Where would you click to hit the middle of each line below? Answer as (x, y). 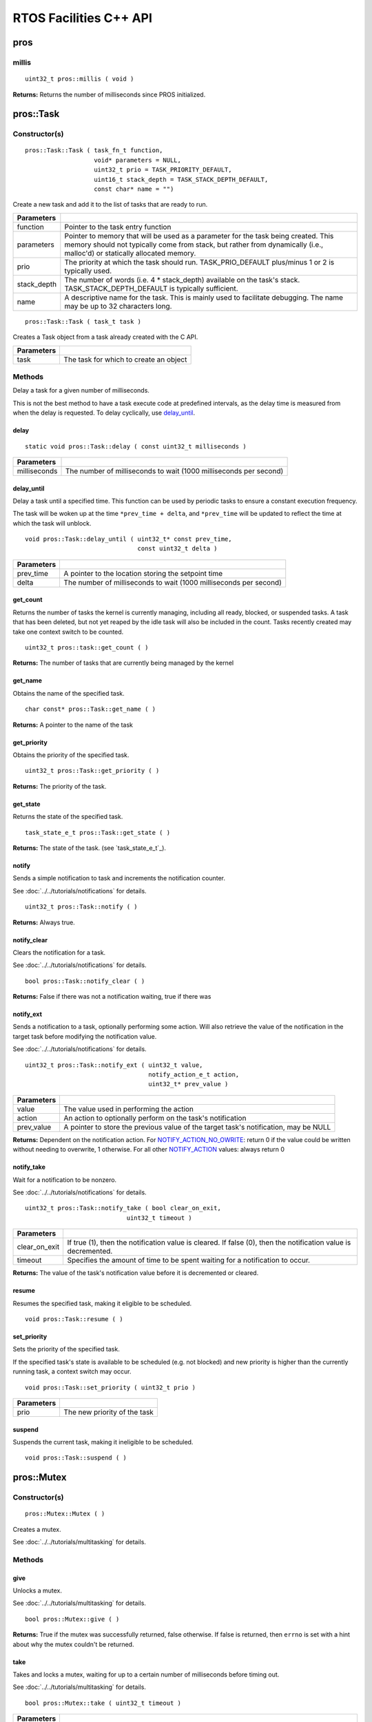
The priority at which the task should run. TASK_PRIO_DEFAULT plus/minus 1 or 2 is (199, 262)
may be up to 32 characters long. (118, 306)
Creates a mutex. (37, 1529)
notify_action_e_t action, (194, 1075)
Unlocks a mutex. (37, 1590)
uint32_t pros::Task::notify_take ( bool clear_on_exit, (123, 1208)
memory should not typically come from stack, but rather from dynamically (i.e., (194, 245)
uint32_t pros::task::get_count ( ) (87, 648)
